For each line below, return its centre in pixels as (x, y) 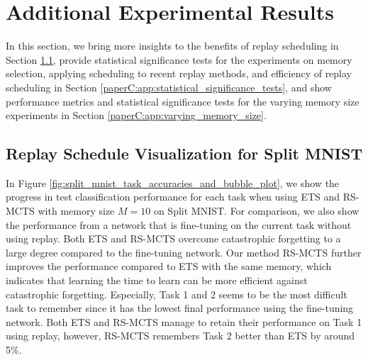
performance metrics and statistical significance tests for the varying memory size (183, 101)
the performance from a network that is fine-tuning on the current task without (179, 224)
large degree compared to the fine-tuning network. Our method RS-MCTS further (184, 252)
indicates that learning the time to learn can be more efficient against (157, 280)
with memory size (76, 211)
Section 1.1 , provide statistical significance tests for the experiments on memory (179, 59)
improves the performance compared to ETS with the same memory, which (169, 266)
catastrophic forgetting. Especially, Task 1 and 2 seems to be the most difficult (177, 294)
